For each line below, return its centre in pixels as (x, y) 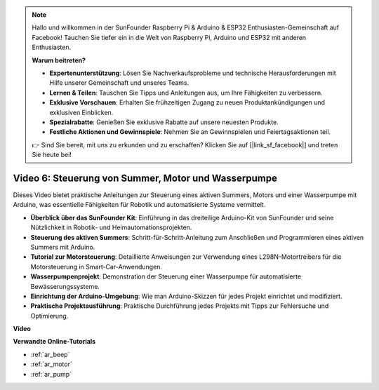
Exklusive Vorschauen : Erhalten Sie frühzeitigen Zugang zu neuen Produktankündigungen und (187, 102)
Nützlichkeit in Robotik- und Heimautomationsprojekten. (111, 227)
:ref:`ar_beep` (50, 354)
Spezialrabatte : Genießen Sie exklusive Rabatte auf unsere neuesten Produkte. (164, 122)
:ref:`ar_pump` (51, 374)
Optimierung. (49, 316)
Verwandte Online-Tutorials (54, 342)
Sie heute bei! (52, 155)
